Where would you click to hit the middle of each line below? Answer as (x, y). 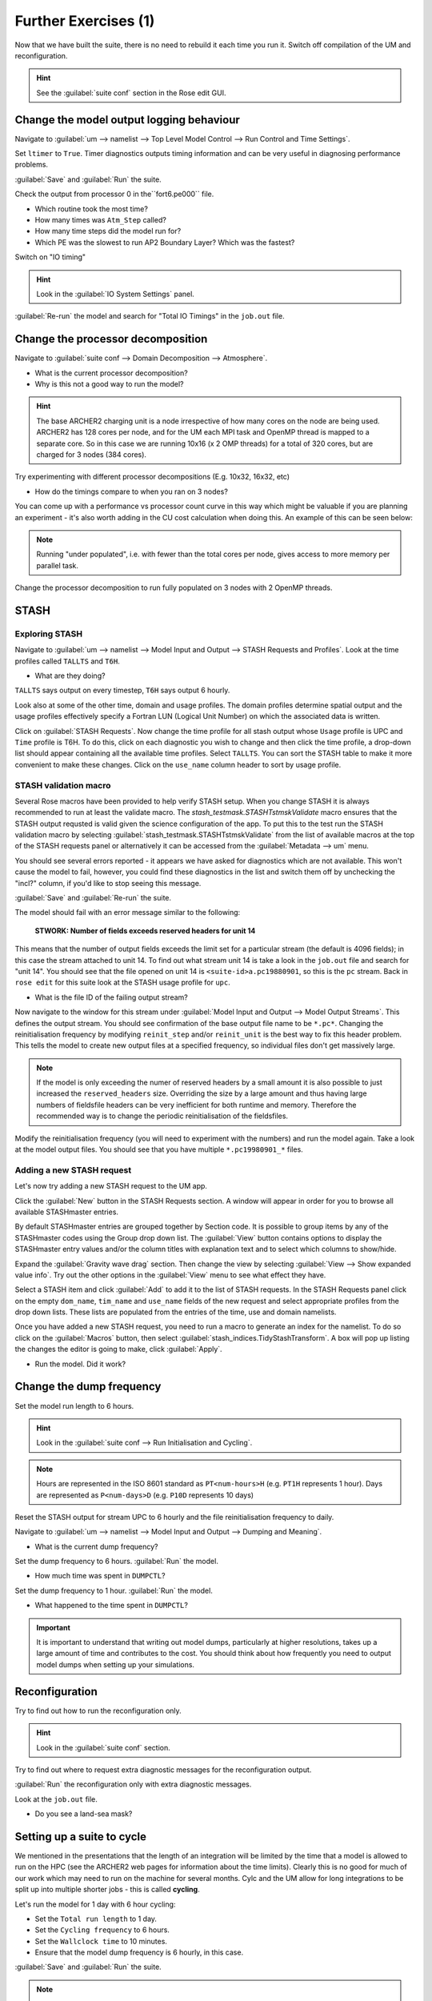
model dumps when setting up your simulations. (116, 1664)
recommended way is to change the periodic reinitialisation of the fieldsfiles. (162, 1116)
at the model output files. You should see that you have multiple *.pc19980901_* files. (159, 1149)
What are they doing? (70, 676)
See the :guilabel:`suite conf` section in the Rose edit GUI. (131, 93)
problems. (31, 165)
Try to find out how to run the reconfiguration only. (98, 1710)
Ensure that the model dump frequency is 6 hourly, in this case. (139, 1952)
